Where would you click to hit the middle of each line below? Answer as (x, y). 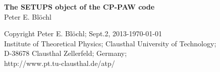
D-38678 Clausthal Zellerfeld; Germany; (66, 53)
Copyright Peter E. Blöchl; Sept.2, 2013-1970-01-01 (83, 33)
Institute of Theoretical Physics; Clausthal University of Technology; (110, 43)
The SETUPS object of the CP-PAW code (79, 7)
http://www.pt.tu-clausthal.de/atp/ (60, 63)
